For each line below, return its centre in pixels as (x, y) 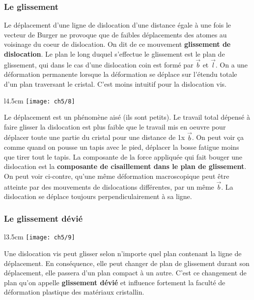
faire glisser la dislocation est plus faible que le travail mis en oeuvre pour (115, 126)
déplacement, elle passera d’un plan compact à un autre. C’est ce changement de (125, 273)
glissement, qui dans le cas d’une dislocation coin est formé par (99, 64)
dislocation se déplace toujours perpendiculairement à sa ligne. (98, 196)
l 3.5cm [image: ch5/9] (40, 237)
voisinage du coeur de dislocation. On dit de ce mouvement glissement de (117, 44)
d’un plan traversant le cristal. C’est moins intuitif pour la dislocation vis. (115, 84)
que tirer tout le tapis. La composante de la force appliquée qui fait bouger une (123, 156)
